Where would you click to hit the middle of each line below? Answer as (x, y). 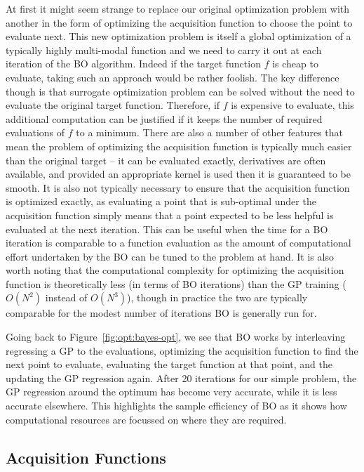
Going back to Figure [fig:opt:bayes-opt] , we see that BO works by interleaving (176, 337)
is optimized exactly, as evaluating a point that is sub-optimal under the (161, 201)
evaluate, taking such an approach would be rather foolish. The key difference (173, 77)
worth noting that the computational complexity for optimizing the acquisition (175, 270)
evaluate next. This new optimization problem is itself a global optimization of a (178, 36)
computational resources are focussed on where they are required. (146, 419)
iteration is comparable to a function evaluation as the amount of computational (178, 243)
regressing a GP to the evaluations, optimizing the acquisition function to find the (182, 350)
